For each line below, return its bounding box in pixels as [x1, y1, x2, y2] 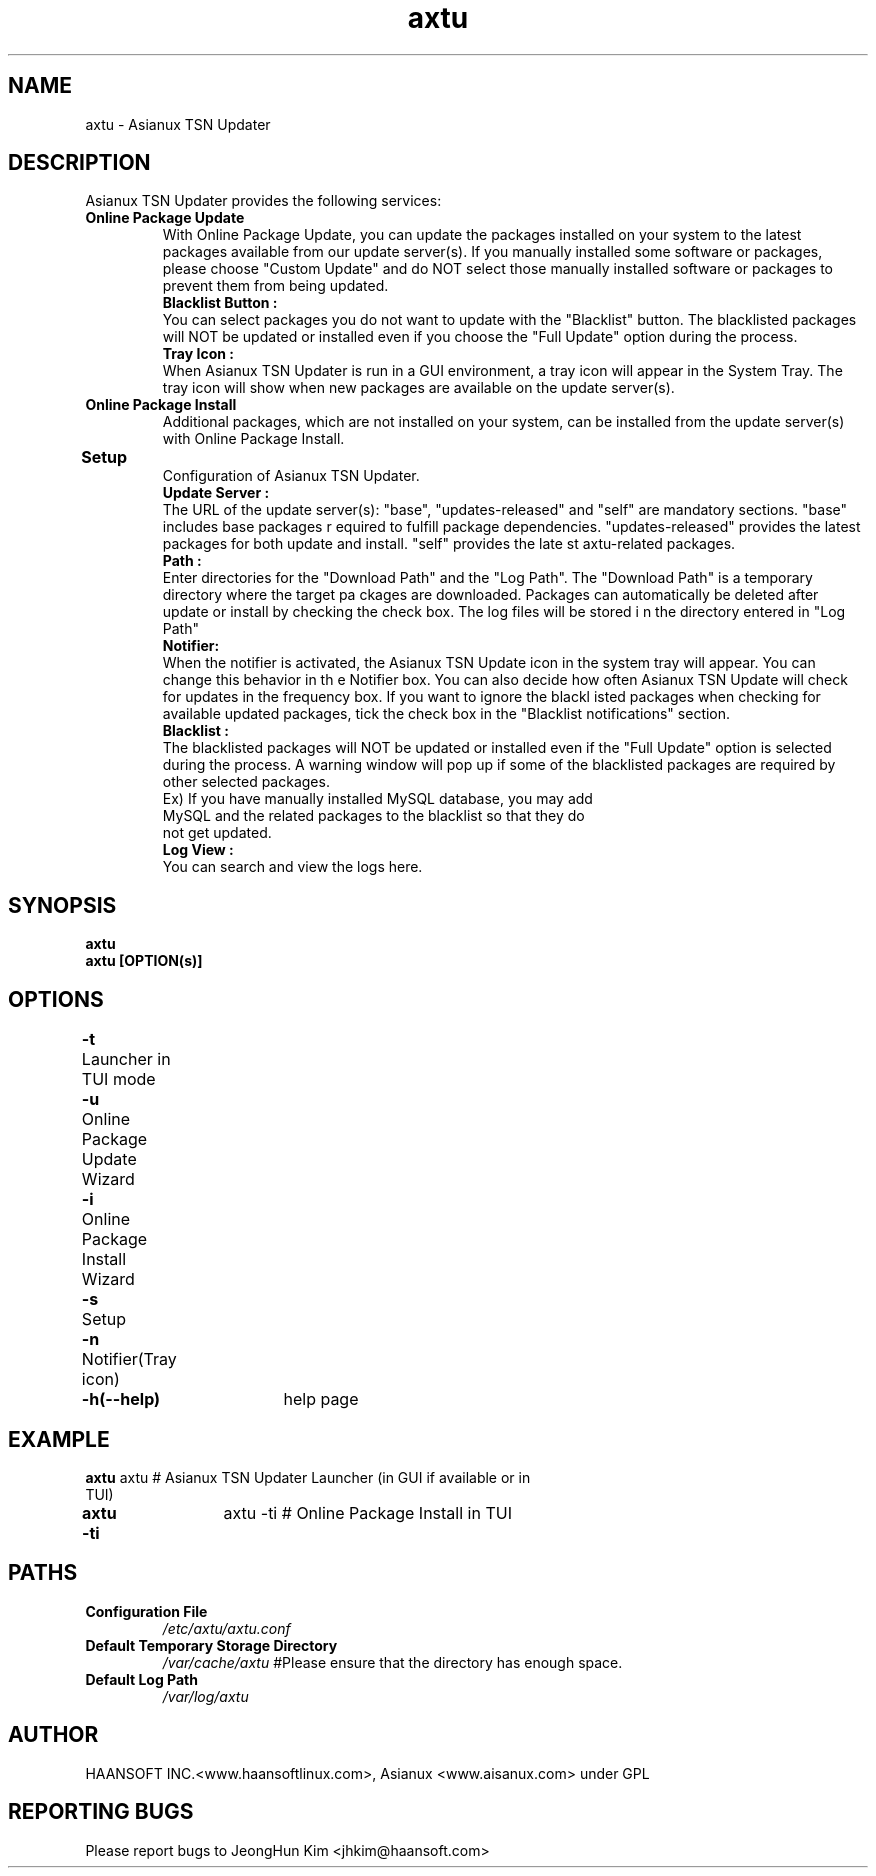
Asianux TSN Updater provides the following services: [85, 192, 442, 210]
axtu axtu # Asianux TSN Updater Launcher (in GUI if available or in [85, 1468, 531, 1486]
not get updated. [162, 824, 272, 842]
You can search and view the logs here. [162, 858, 423, 876]
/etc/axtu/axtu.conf [162, 1619, 291, 1637]
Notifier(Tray [81, 1349, 177, 1370]
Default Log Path [85, 1670, 198, 1688]
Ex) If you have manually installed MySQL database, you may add [162, 790, 593, 808]
